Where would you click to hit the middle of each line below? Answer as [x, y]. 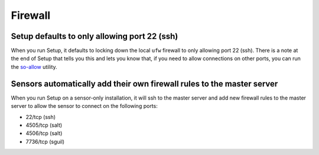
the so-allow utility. [34, 67]
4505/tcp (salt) [44, 125]
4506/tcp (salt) [44, 133]
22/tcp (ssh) [41, 117]
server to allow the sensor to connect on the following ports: [84, 106]
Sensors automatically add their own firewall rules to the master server [144, 83]
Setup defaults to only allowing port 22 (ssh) [95, 36]
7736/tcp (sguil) [45, 141]
